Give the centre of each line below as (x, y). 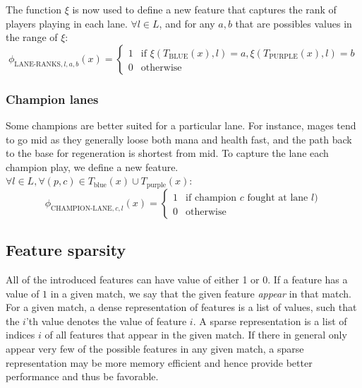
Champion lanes (52, 99)
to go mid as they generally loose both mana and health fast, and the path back (179, 139)
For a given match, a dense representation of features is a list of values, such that (181, 307)
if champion (211, 198)
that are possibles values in (294, 23)
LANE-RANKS (38, 64)
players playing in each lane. (67, 23)
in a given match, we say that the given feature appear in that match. (201, 293)
